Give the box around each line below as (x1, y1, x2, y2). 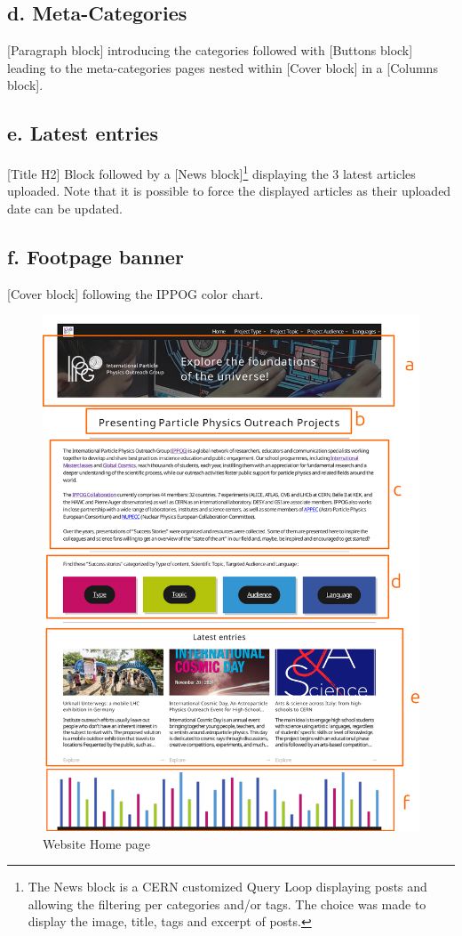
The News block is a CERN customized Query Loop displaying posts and (28, 877, 427, 896)
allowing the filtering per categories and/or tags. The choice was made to (28, 894, 426, 913)
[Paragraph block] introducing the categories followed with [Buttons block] (7, 41, 413, 60)
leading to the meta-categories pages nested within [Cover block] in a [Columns (7, 58, 438, 77)
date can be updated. (7, 199, 123, 218)
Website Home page (43, 834, 151, 852)
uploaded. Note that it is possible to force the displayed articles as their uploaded (7, 182, 451, 200)
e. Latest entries (7, 119, 158, 147)
